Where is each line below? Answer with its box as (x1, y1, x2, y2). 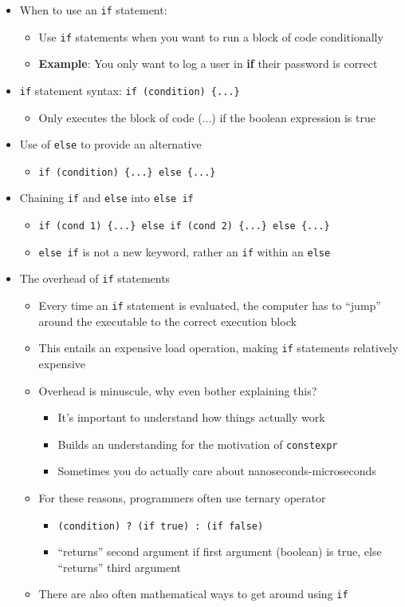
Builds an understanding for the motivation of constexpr (57, 435, 338, 452)
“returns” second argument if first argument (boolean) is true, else (57, 543, 382, 560)
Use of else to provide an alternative (19, 136, 202, 153)
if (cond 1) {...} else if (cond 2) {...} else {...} (38, 220, 330, 232)
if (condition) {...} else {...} (38, 166, 216, 178)
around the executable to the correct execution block (38, 312, 297, 329)
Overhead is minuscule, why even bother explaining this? (38, 382, 317, 399)
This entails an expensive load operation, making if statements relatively (38, 339, 399, 356)
